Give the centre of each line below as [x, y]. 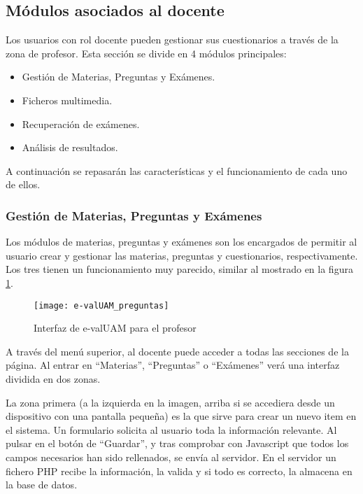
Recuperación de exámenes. [81, 123]
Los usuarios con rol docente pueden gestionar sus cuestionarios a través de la [172, 40]
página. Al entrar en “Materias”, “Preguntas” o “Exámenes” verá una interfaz [173, 365]
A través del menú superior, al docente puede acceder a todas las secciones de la [177, 351]
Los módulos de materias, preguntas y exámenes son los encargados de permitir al [181, 242]
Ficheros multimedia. [67, 100]
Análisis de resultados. [70, 147]
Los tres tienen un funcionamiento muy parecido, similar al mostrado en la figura [179, 269]
